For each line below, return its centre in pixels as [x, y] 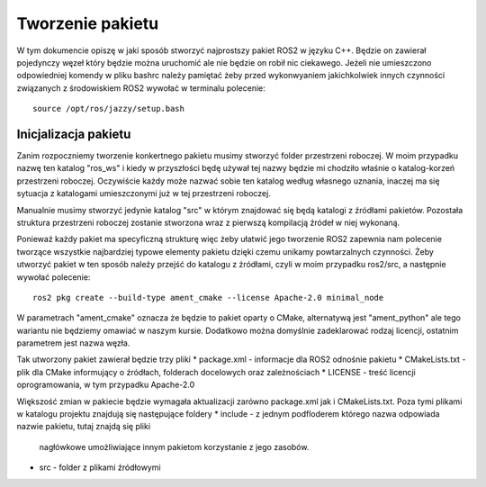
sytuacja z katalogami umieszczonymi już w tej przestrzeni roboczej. [144, 194]
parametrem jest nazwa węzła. [73, 343]
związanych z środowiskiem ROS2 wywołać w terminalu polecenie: [141, 88]
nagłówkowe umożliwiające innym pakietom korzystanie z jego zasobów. [174, 446]
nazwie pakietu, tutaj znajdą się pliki [84, 427]
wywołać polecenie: [54, 277]
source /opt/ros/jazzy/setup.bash [108, 109]
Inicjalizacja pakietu [74, 134]
